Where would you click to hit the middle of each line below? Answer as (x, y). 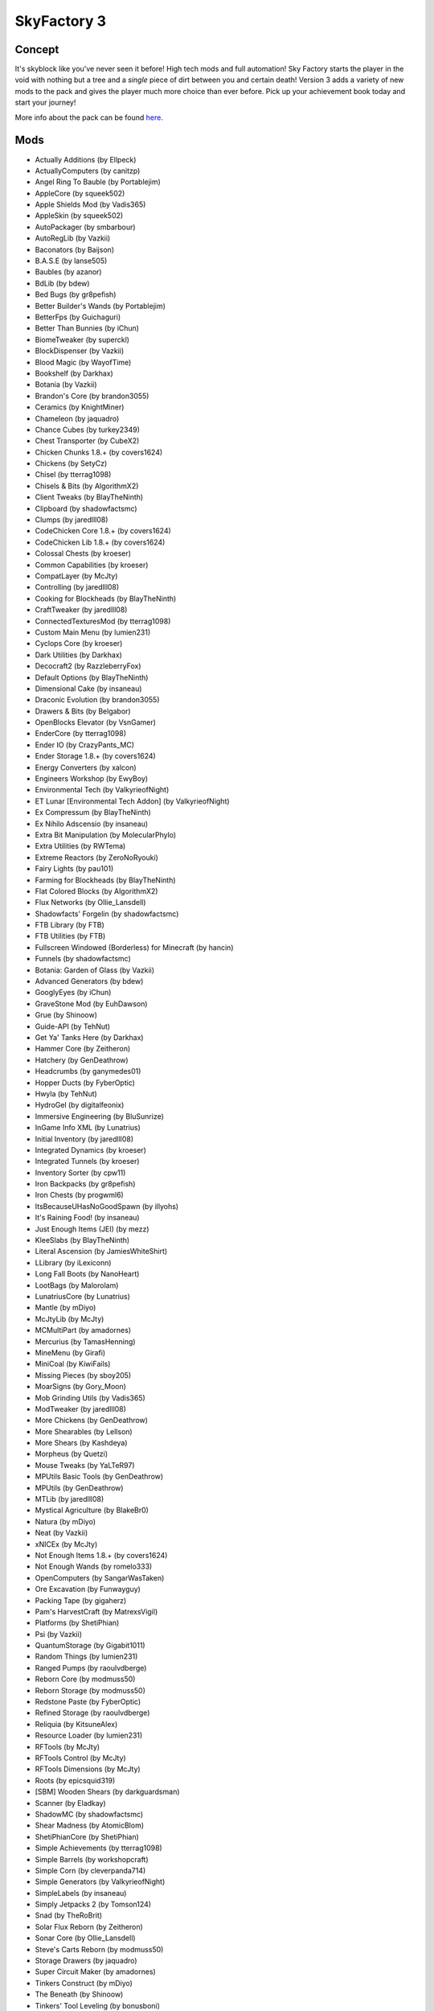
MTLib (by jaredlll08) (70, 1499)
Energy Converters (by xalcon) (86, 767)
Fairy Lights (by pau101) (74, 869)
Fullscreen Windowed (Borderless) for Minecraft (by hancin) (134, 947)
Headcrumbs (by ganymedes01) (88, 1071)
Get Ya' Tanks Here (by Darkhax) (89, 1037)
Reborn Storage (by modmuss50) (90, 1690)
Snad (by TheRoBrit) (69, 1915)
